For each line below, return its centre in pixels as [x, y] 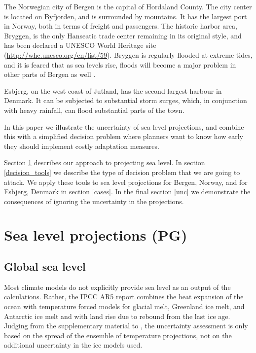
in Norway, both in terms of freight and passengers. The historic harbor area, [121, 26]
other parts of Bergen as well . [50, 74]
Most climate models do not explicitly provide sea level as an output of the [117, 287]
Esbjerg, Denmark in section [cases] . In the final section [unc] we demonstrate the [127, 192]
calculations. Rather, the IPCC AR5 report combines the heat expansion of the [124, 297]
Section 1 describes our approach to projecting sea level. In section [105, 162]
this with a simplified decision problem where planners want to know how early [124, 136]
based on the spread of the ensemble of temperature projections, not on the [118, 335]
